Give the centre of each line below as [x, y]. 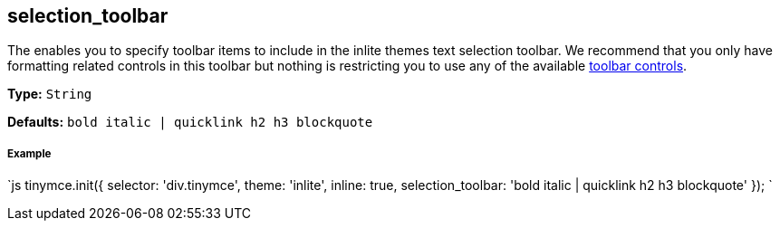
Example [29, 153]
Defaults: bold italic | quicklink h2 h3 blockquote [190, 122]
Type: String [50, 94]
